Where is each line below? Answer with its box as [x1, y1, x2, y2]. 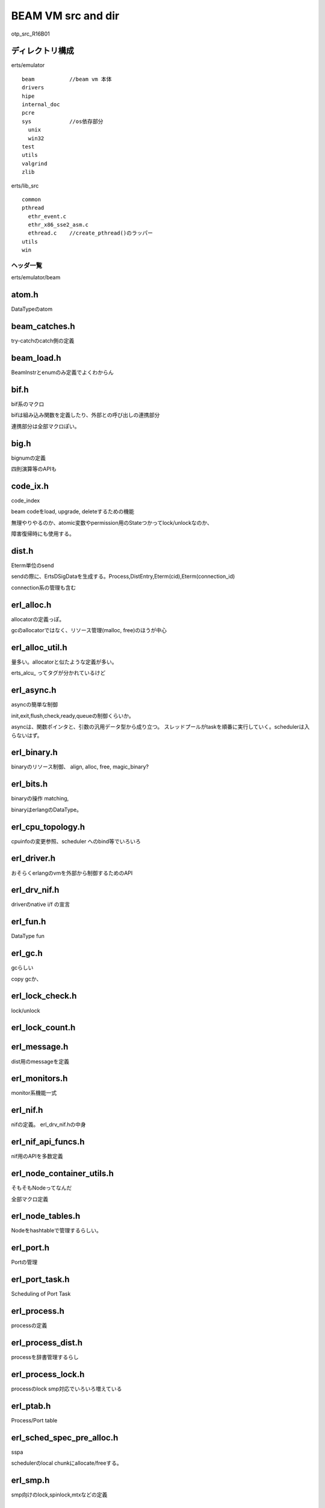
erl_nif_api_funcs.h [11, 1137, 85, 1147]
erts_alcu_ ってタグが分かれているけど [11, 670, 106, 677]
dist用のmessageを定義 [11, 1057, 69, 1065]
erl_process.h [11, 1306, 64, 1316]
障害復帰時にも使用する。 [11, 530, 75, 537]
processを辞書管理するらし [11, 1354, 79, 1361]
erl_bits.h [11, 779, 48, 790]
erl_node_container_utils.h [11, 1168, 114, 1179]
